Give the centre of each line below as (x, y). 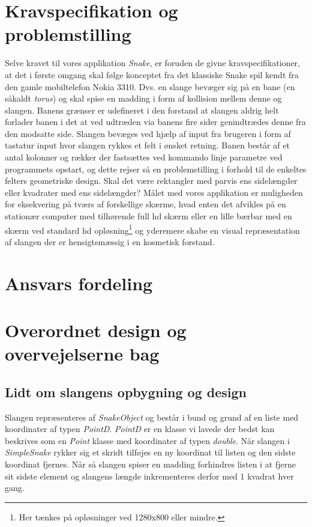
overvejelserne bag (82, 354)
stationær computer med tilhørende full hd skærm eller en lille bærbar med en (148, 216)
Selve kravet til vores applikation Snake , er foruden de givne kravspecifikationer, (152, 63)
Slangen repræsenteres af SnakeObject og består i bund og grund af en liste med (152, 417)
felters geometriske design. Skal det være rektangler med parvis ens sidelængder (151, 181)
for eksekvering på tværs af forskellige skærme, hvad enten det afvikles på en (145, 204)
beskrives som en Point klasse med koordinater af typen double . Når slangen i (147, 440)
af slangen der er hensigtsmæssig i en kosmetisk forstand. (110, 241)
